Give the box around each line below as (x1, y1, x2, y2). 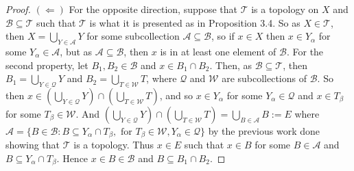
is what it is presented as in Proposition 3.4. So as (89, 15, 300, 29)
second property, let (5, 57, 88, 72)
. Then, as (209, 57, 252, 72)
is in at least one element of (160, 44, 276, 58)
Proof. (5, 2, 31, 16)
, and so (159, 88, 193, 102)
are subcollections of (222, 71, 307, 85)
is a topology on (251, 2, 319, 16)
